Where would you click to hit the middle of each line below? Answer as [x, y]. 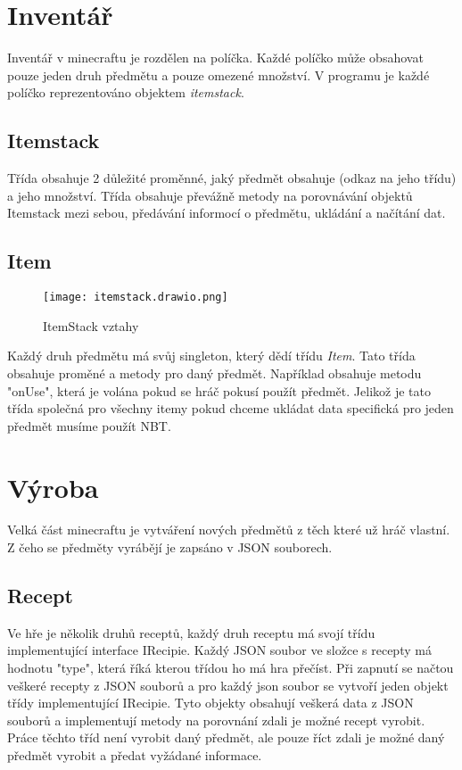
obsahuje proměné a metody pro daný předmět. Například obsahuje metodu [214, 373]
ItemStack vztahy [91, 325]
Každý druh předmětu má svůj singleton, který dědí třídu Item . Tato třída [211, 356]
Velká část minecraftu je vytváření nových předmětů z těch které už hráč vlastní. [229, 530]
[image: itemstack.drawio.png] [136, 298]
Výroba [53, 487]
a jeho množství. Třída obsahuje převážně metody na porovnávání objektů [210, 195]
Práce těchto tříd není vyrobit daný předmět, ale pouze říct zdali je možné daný [226, 737]
